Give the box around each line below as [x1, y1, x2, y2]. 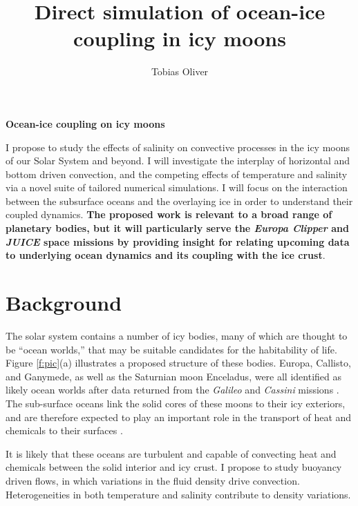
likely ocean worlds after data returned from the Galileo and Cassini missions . [6, 382, 339, 397]
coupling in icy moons [73, 24, 286, 52]
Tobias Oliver [151, 64, 209, 79]
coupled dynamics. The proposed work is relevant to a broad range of [6, 207, 332, 222]
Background [6, 289, 122, 317]
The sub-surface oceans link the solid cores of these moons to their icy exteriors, [6, 396, 346, 410]
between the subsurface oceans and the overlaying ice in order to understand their [6, 193, 353, 208]
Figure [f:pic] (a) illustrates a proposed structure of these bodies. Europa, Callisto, [6, 356, 351, 370]
